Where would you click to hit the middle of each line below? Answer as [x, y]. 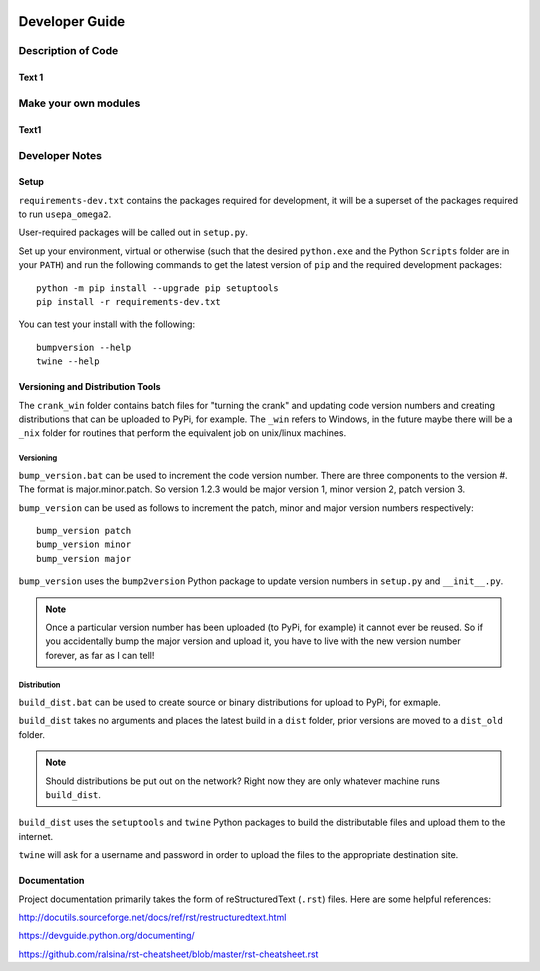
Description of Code [68, 51]
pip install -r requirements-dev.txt [129, 302]
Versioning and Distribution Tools [89, 387]
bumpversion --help [84, 347]
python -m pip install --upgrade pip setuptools [157, 288]
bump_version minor [84, 544]
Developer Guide [72, 21]
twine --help [68, 361]
